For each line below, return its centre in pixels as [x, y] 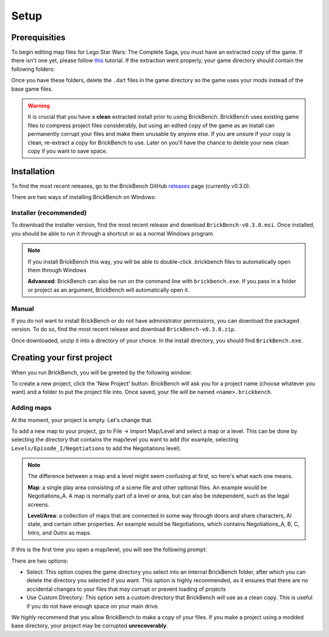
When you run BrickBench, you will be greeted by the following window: [101, 372]
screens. [39, 504]
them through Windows [57, 270]
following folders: [33, 69]
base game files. [32, 89]
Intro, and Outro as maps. [59, 532]
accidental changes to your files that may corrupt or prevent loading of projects [126, 589]
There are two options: [40, 561]
